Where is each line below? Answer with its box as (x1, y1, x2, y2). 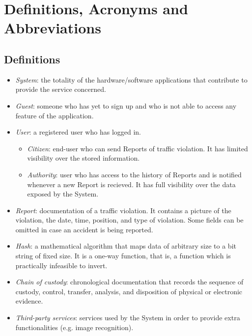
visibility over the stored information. (27, 153, 140, 163)
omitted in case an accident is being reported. (15, 224, 153, 234)
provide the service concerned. (15, 84, 106, 94)
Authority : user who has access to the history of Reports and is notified (27, 169, 242, 179)
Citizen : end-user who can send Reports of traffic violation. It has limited (27, 143, 248, 153)
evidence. (15, 296, 43, 306)
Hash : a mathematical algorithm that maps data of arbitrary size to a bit (15, 241, 236, 251)
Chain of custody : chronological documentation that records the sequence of (15, 277, 244, 287)
